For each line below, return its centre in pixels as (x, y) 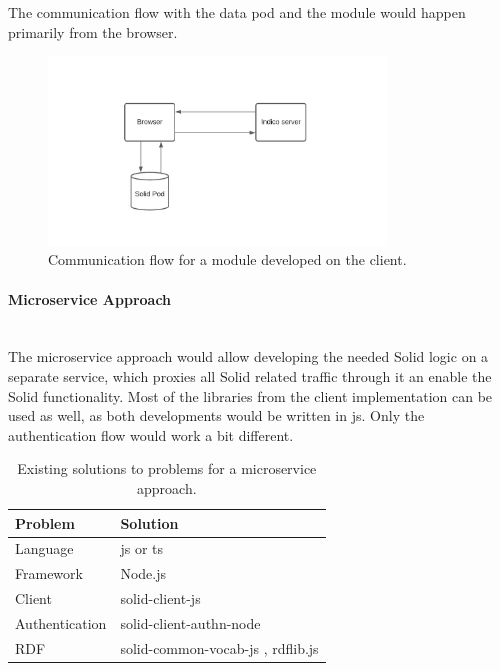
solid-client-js (160, 598)
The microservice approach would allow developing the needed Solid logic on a (248, 356)
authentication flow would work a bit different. (151, 434)
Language (44, 548)
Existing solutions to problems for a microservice (167, 468)
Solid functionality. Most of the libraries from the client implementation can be (250, 395)
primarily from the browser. (93, 31)
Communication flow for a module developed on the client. (227, 259)
